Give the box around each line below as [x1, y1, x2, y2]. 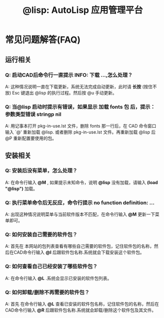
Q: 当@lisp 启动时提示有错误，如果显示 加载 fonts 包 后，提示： [5, 103, 156, 110]
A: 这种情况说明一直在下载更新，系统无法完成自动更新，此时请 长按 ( [5, 84, 144, 90]
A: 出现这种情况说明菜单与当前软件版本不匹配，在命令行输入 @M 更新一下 [5, 211, 155, 218]
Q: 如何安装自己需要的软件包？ [5, 231, 78, 238]
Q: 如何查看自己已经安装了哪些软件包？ [5, 263, 98, 270]
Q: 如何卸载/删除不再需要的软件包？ [5, 289, 90, 296]
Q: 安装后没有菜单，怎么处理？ [5, 167, 78, 174]
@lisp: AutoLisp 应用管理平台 [23, 4, 143, 16]
